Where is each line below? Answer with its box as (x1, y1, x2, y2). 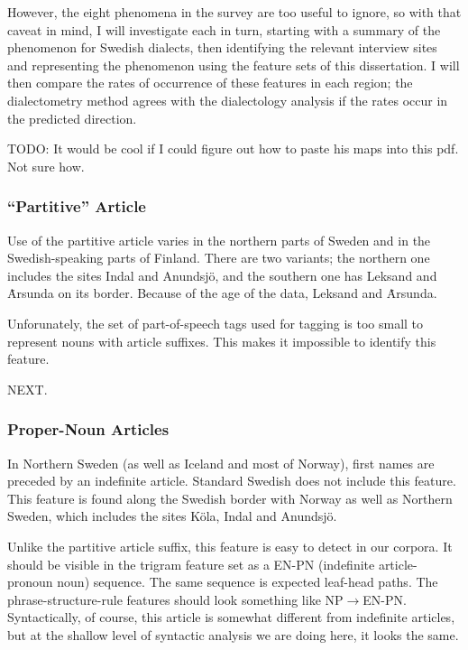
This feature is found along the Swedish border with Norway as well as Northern (7, 488, 453, 507)
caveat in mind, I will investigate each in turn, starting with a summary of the (7, 20, 441, 39)
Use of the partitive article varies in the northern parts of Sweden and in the (7, 230, 431, 249)
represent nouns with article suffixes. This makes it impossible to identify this (7, 331, 436, 350)
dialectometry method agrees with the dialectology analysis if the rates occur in (7, 90, 448, 109)
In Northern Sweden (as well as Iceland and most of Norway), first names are (7, 453, 435, 472)
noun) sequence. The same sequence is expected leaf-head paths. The (57, 572, 438, 591)
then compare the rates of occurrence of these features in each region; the (7, 73, 413, 92)
